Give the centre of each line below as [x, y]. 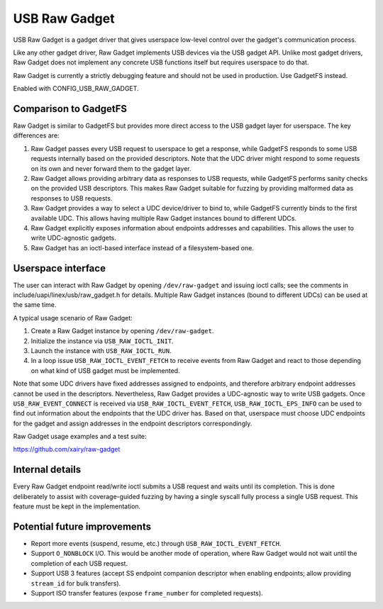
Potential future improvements [82, 526]
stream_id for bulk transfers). [76, 583]
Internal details [47, 470]
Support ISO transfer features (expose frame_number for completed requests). [147, 593]
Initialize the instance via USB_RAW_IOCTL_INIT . [102, 341]
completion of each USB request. [79, 563]
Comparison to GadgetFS [70, 109]
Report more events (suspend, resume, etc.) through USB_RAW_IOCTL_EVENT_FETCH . [156, 544]
